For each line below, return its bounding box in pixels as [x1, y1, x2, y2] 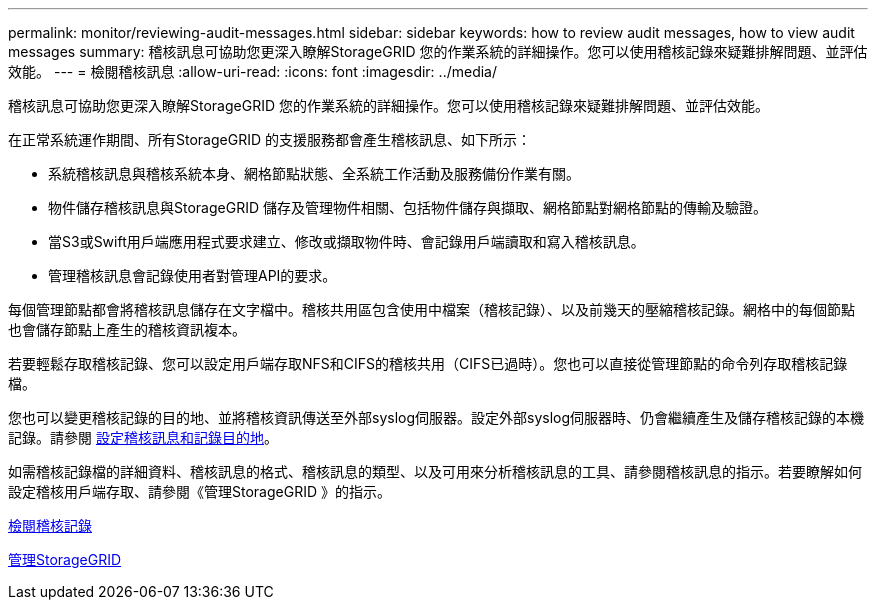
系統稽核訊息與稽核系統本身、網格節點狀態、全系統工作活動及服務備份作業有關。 [48, 165, 580, 182]
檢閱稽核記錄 [8, 517, 92, 534]
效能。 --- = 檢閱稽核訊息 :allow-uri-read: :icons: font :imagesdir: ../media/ [8, 63, 498, 80]
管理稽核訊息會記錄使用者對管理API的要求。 [48, 267, 337, 284]
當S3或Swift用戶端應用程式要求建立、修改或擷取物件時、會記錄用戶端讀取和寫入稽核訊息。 [48, 233, 645, 250]
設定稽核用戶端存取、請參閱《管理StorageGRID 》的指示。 [8, 483, 391, 500]
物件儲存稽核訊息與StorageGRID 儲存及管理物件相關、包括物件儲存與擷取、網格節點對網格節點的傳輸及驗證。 [48, 199, 767, 216]
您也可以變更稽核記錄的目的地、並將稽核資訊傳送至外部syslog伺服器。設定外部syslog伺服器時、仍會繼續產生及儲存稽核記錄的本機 [8, 409, 865, 426]
